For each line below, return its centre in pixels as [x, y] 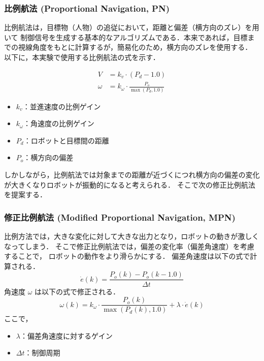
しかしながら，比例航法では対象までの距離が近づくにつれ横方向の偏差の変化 [132, 175]
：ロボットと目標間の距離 [66, 140]
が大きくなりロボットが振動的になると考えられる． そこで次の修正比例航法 [130, 184]
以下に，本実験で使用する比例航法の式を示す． [82, 57]
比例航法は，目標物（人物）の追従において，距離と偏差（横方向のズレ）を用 [132, 27]
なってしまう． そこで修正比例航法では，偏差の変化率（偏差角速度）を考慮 [129, 246]
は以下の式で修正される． [77, 291]
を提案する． [25, 194]
